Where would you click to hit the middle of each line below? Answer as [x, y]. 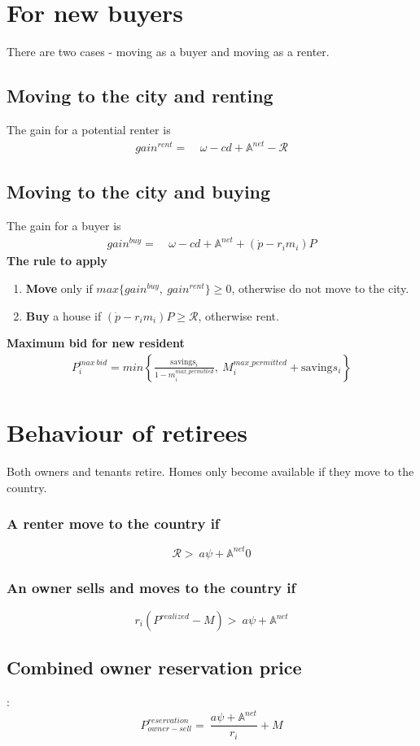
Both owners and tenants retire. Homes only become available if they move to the [210, 471]
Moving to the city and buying [139, 192]
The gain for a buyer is [64, 226]
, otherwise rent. [238, 315]
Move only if [59, 288]
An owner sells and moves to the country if [151, 587]
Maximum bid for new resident [96, 343]
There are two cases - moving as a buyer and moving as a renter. [168, 52]
